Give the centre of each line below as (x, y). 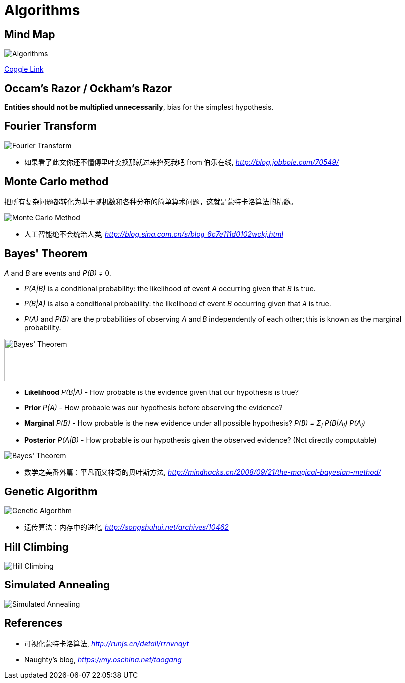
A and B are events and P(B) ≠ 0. (58, 273)
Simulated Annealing (57, 585)
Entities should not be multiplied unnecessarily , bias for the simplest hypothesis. (139, 107)
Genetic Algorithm (51, 491)
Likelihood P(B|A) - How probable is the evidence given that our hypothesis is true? (161, 392)
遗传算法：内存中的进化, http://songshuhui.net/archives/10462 (127, 527)
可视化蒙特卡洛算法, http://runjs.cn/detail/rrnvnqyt (107, 643)
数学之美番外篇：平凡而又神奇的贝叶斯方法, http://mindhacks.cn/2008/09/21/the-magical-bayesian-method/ (203, 472)
